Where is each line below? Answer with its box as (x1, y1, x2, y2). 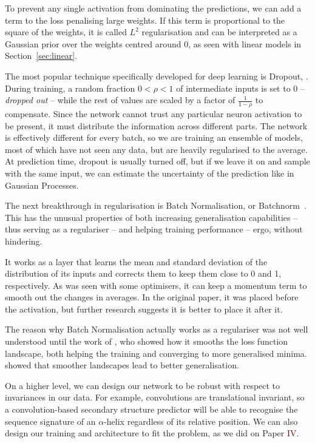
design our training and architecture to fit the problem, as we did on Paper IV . (5, 427, 299, 439)
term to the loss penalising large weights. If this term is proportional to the (5, 13, 285, 26)
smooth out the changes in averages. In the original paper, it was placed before (5, 291, 299, 303)
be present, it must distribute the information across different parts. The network (5, 119, 308, 132)
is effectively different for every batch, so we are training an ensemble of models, (5, 131, 303, 144)
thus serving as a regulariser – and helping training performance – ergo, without (5, 223, 303, 235)
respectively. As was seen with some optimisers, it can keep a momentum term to (5, 279, 307, 291)
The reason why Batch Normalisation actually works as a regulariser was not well (5, 323, 308, 336)
